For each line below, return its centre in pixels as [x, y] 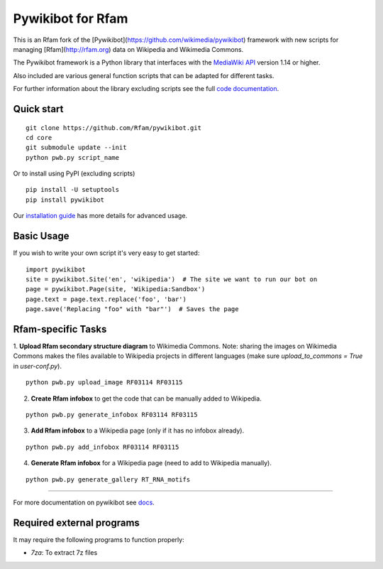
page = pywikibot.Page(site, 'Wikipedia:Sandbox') [116, 289]
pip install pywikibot [65, 200]
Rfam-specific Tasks [60, 329]
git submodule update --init [76, 148]
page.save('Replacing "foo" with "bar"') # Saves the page [132, 309]
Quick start [38, 109]
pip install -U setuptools [73, 190]
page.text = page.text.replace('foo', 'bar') [106, 299]
